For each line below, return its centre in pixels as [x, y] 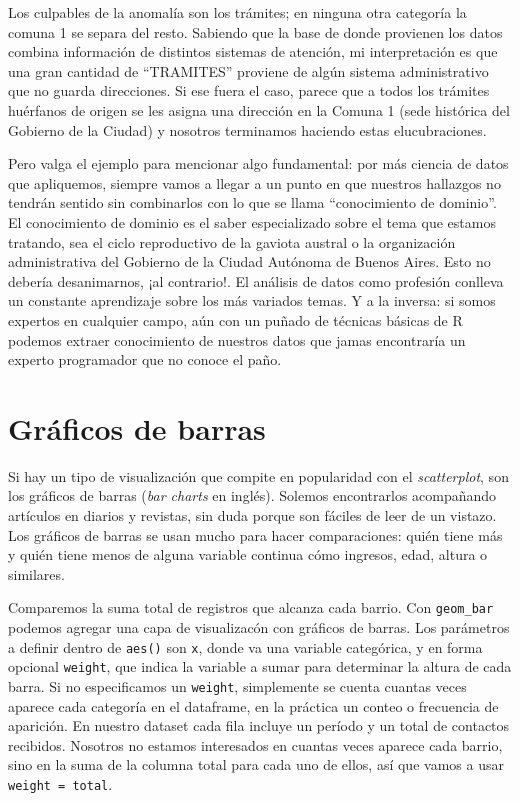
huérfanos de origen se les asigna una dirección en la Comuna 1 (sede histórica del [259, 109]
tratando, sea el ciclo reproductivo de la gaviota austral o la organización [232, 241]
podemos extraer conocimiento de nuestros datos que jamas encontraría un [237, 339]
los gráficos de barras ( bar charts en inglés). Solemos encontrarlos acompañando [252, 495]
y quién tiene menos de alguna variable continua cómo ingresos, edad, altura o [248, 554]
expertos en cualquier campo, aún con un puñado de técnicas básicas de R [235, 319]
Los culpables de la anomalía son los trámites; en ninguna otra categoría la [237, 12]
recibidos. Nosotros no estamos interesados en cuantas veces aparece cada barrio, [255, 744]
